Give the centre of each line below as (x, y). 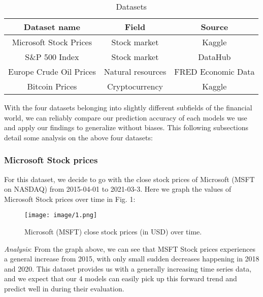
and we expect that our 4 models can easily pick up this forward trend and (121, 278)
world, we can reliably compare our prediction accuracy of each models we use (126, 117)
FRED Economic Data (215, 71)
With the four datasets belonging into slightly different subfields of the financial (128, 107)
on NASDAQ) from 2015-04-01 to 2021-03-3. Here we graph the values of (118, 189)
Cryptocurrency (135, 86)
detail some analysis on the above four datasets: (78, 137)
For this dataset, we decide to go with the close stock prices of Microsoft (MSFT (129, 179)
